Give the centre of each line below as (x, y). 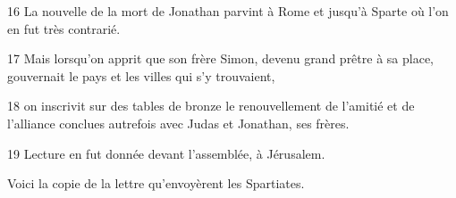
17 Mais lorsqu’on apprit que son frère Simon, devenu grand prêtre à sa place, (220, 58)
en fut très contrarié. (64, 28)
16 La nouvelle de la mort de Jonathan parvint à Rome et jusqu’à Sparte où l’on (228, 11)
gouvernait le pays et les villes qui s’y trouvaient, (141, 75)
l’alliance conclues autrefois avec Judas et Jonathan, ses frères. (178, 123)
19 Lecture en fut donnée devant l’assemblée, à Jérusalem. (166, 153)
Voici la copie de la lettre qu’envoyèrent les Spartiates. (156, 183)
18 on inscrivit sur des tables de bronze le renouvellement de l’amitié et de (211, 106)
